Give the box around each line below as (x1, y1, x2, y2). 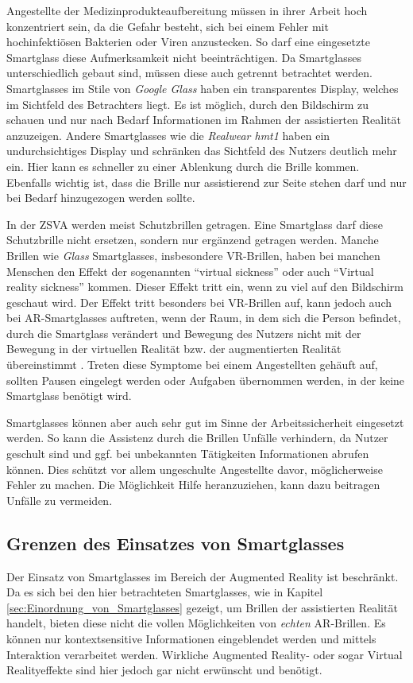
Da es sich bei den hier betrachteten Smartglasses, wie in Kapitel (6, 584, 323, 600)
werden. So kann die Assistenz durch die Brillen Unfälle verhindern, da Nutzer (6, 429, 388, 446)
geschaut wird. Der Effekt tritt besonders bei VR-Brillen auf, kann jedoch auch (6, 293, 392, 310)
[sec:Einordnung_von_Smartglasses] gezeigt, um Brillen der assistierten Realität (6, 599, 398, 615)
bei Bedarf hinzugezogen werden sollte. (6, 189, 195, 206)
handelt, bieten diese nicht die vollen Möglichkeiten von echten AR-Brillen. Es (6, 615, 386, 631)
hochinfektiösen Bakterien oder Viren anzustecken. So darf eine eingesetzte (6, 33, 370, 50)
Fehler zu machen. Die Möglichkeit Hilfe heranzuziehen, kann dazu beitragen (6, 476, 380, 493)
